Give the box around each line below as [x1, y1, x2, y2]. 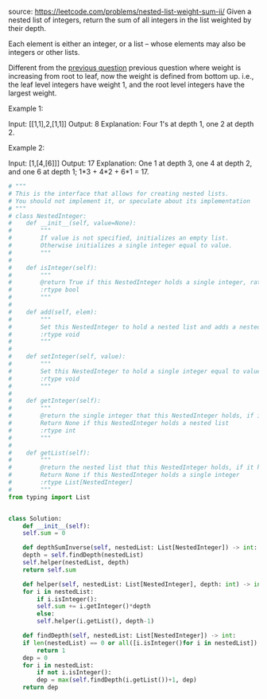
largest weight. [8, 88, 57, 98]
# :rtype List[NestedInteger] [8, 478, 133, 486]
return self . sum [22, 565, 77, 574]
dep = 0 [22, 654, 48, 662]
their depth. [8, 24, 46, 33]
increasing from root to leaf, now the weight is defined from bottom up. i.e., [8, 72, 254, 80]
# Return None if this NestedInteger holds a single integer [8, 471, 240, 479]
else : [37, 610, 56, 618]
